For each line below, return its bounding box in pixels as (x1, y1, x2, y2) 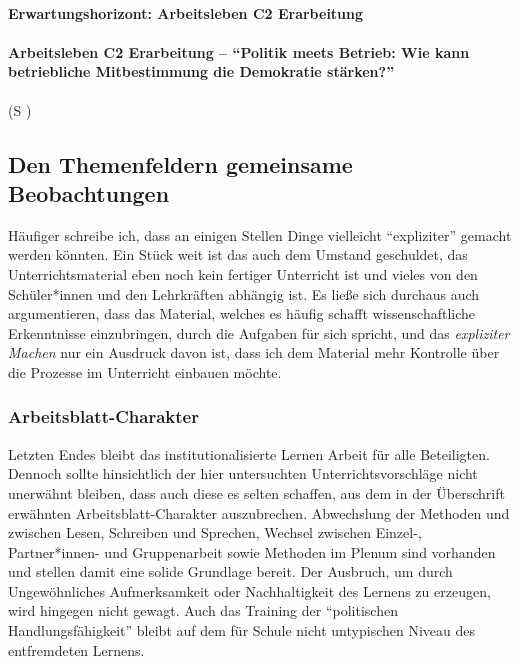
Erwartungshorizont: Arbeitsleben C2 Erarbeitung (8, 2, 364, 23)
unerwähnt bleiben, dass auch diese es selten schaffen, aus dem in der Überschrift (8, 482, 505, 503)
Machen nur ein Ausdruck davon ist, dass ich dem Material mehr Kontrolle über (8, 342, 500, 363)
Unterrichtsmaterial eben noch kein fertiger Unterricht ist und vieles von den (8, 263, 478, 284)
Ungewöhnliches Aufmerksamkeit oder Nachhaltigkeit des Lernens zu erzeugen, (8, 580, 491, 601)
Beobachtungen (8, 177, 170, 208)
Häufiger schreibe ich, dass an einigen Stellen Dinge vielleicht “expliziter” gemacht (8, 224, 512, 245)
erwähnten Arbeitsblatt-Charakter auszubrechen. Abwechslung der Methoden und (8, 502, 510, 523)
